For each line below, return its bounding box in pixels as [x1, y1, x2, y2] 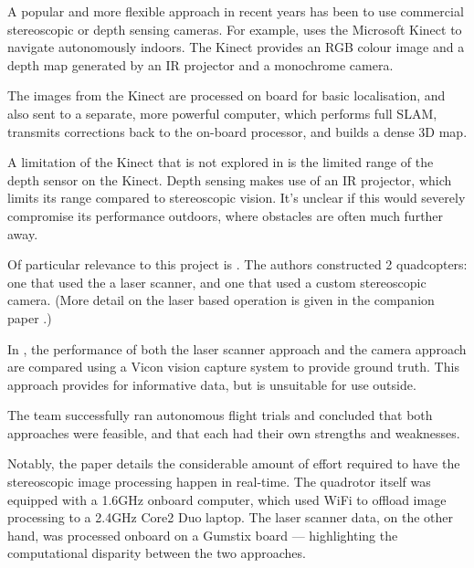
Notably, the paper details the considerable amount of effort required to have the [7, 454, 460, 473]
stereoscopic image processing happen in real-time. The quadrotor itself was [7, 472, 431, 491]
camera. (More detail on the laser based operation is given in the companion [7, 290, 435, 310]
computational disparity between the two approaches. [7, 543, 306, 563]
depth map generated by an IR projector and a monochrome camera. [7, 55, 394, 74]
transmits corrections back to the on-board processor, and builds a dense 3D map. [7, 121, 468, 141]
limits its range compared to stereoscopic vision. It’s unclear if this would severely [7, 188, 466, 207]
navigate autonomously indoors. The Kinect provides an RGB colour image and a [7, 37, 465, 57]
